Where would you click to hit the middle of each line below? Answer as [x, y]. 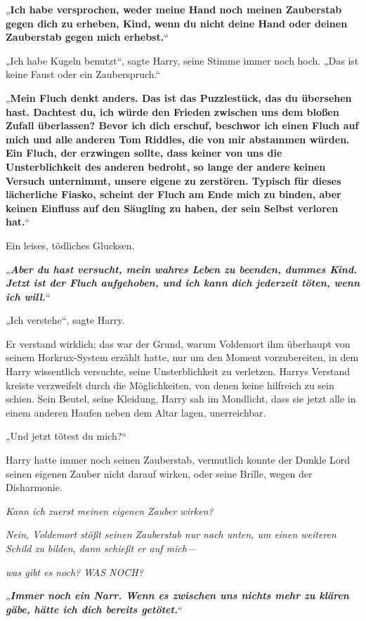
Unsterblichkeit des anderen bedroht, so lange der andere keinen [166, 166]
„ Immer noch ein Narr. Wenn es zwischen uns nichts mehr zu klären [177, 595]
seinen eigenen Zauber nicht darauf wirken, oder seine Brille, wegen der [159, 473]
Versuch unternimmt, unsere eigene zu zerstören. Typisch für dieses [174, 180]
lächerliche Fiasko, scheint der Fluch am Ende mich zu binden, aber [174, 194]
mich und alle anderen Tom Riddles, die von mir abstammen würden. [178, 139]
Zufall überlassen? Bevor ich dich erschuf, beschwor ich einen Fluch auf [182, 125]
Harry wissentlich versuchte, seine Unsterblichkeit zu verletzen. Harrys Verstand [178, 371]
